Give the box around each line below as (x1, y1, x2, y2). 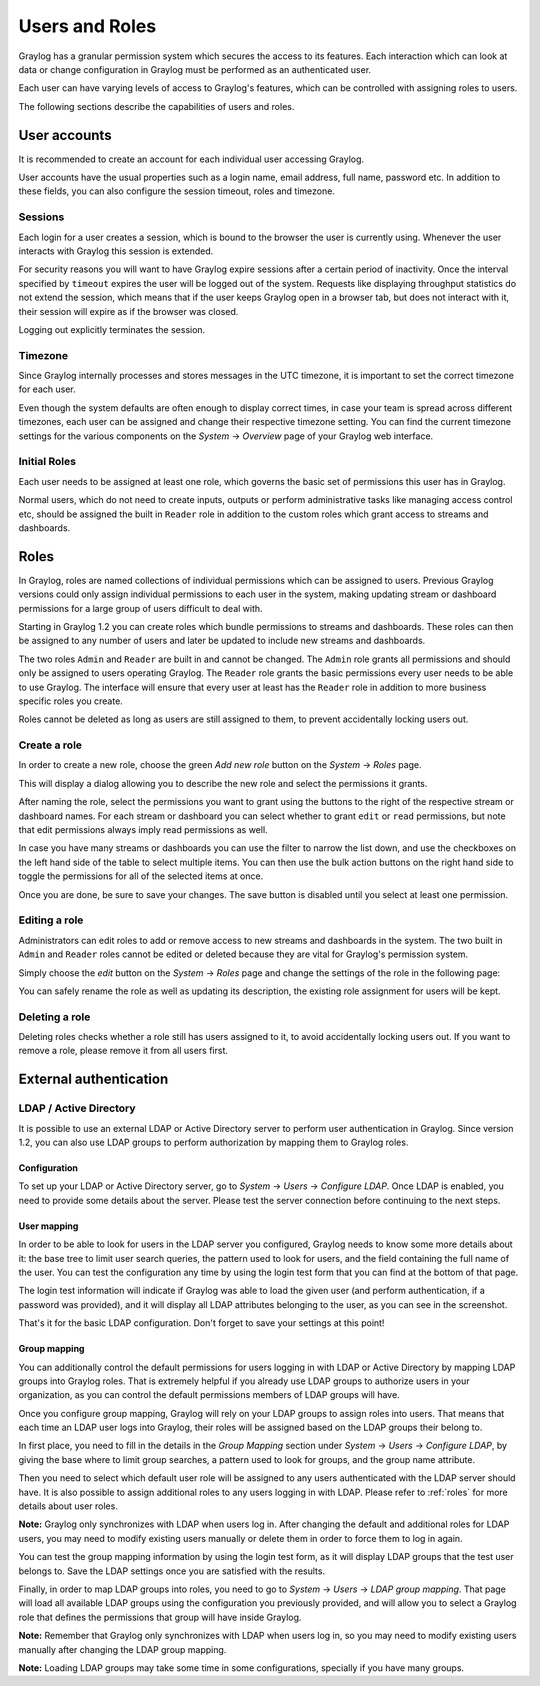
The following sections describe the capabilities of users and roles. (18, 100, 295, 112)
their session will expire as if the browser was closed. (18, 305, 239, 317)
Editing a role (18, 913, 84, 927)
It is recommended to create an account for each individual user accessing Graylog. (18, 153, 365, 165)
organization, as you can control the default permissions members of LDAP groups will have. (18, 1389, 400, 1401)
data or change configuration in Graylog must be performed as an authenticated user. (18, 63, 372, 75)
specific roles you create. (18, 695, 124, 707)
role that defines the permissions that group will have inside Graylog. (18, 1611, 302, 1623)
